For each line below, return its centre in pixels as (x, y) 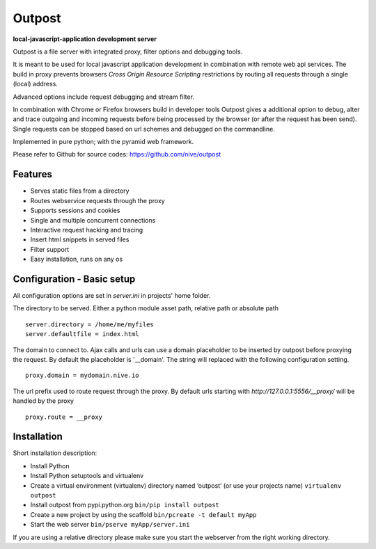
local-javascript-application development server (85, 39)
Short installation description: (55, 453)
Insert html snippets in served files (80, 239)
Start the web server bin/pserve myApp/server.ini (110, 525)
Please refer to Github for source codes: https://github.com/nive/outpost (117, 154)
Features (32, 174)
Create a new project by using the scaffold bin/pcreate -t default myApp (143, 514)
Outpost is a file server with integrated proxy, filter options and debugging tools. (128, 51)
